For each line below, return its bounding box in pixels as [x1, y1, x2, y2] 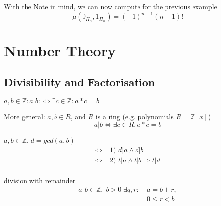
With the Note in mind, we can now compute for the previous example [4, 1, 217, 11]
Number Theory [4, 41, 116, 61]
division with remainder [4, 175, 76, 185]
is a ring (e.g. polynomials [95, 111, 174, 121]
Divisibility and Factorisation [4, 74, 155, 89]
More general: [4, 111, 45, 121]
